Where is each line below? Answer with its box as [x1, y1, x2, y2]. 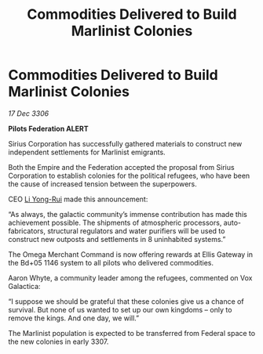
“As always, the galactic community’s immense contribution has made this [8, 209, 247, 219]
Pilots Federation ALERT [8, 124, 89, 133]
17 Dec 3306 [8, 108, 49, 118]
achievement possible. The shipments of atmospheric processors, [8, 218, 222, 227]
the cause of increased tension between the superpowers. [8, 179, 198, 189]
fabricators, [8, 226, 46, 236]
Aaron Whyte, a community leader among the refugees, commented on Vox [8, 273, 253, 283]
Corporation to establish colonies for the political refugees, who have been [8, 171, 250, 180]
